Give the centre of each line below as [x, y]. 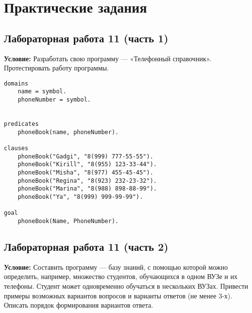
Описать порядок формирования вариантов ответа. [79, 305]
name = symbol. [42, 92]
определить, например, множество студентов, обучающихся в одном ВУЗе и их [121, 276]
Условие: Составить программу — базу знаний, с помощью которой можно [116, 267]
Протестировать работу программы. [57, 68]
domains [16, 83]
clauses [16, 148]
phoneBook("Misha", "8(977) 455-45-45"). [85, 172]
